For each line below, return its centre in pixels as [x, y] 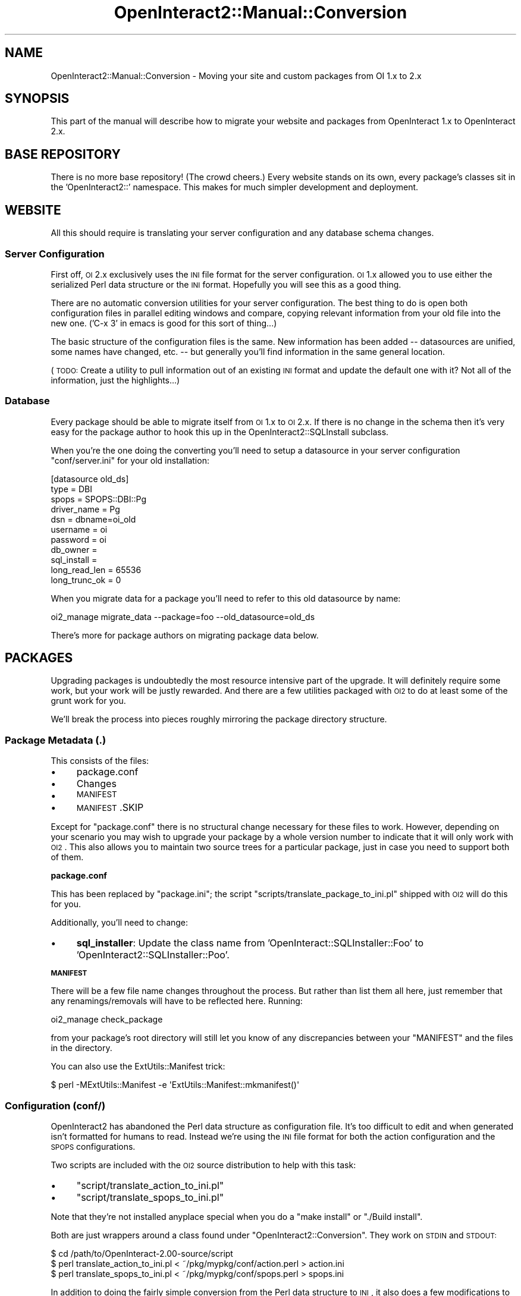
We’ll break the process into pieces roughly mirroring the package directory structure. [219, 719]
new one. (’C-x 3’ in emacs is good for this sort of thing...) [164, 323]
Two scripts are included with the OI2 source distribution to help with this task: [203, 1165]
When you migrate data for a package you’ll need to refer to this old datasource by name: [226, 598]
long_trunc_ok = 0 [86, 580]
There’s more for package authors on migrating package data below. [185, 635]
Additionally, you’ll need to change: [120, 923]
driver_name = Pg [85, 509]
